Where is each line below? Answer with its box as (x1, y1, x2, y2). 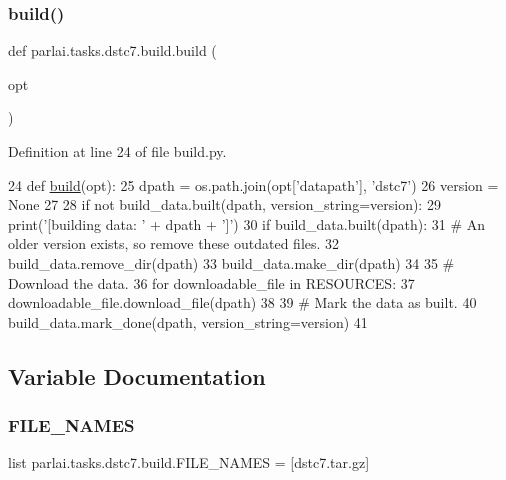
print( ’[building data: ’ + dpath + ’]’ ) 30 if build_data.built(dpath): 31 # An (8, 213, 486, 234)
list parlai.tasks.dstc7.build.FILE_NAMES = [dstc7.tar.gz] (8, 452, 370, 473)
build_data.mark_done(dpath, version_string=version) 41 (8, 311, 368, 332)
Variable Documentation (8, 360, 266, 391)
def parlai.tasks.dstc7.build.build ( (8, 40, 217, 61)
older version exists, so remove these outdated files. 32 (8, 233, 340, 254)
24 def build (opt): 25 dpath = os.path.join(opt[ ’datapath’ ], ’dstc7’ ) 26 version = (8, 174, 499, 195)
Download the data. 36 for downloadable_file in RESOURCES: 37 (8, 272, 415, 293)
